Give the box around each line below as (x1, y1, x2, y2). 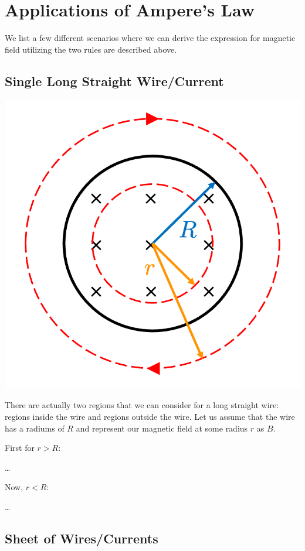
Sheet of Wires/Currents (5, 529, 158, 547)
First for (5, 442, 35, 454)
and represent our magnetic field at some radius (76, 422, 248, 434)
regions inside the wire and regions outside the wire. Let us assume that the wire (5, 410, 295, 422)
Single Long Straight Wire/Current (5, 71, 224, 90)
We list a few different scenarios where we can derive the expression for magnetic (5, 32, 296, 44)
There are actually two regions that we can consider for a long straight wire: (5, 399, 279, 411)
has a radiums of (5, 422, 65, 434)
